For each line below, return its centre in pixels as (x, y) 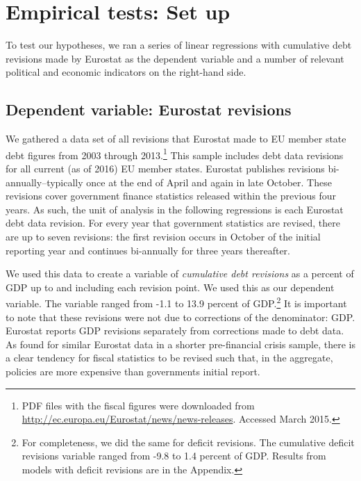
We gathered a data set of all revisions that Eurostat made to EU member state (176, 139)
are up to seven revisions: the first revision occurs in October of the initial (163, 236)
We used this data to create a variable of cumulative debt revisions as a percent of (180, 274)
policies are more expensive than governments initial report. (133, 371)
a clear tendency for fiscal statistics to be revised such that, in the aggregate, (169, 358)
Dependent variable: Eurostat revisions (149, 109)
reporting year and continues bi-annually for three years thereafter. (148, 250)
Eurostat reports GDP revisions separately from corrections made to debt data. (175, 331)
